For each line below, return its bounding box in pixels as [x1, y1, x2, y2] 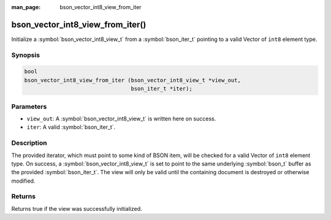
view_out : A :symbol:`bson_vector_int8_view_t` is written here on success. [26, 115, 216, 122]
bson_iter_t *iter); [131, 86, 192, 92]
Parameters [11, 102, 47, 111]
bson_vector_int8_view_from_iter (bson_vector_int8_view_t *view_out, [24, 76, 242, 84]
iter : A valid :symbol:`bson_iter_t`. [26, 123, 116, 131]
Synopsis [11, 51, 40, 59]
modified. [11, 177, 36, 185]
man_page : [11, 4, 41, 10]
